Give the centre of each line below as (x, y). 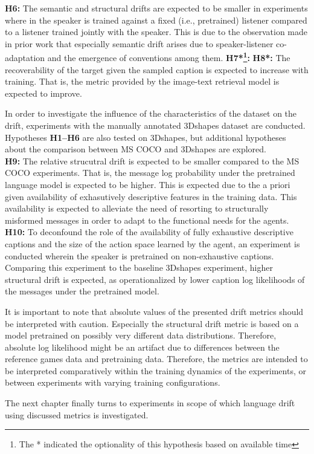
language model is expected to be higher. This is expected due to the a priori (148, 184)
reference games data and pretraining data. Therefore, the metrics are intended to (156, 359)
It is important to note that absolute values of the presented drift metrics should (154, 311)
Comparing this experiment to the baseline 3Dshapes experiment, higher (139, 268)
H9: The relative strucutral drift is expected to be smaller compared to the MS (152, 161)
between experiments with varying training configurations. (113, 382)
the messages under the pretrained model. (82, 291)
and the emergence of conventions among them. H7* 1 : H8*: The (169, 57)
